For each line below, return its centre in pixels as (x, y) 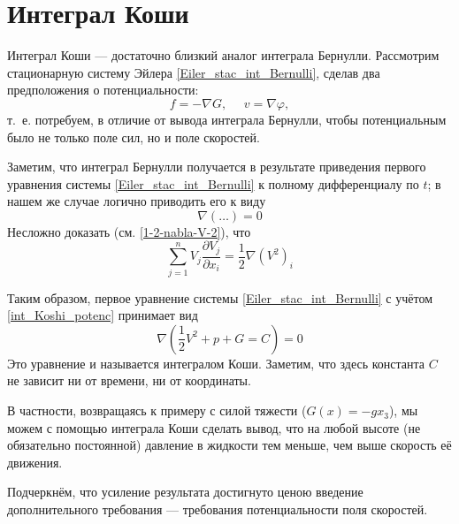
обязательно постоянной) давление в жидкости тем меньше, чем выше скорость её (229, 445)
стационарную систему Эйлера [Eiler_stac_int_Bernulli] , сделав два (194, 72)
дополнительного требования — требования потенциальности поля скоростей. (218, 509)
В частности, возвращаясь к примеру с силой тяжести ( (157, 410)
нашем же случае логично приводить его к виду (137, 201)
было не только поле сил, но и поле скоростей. (134, 137)
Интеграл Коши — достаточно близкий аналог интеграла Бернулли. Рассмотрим (223, 55)
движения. (35, 462)
